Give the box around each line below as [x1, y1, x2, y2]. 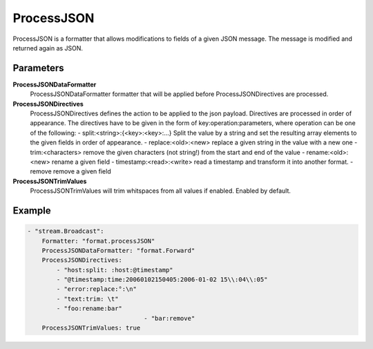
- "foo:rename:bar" [56, 305, 122, 312]
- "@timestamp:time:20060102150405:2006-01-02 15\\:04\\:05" [56, 276, 268, 283]
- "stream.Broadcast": [27, 227, 104, 235]
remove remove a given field [30, 167, 111, 176]
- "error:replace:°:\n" [56, 285, 137, 293]
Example [12, 205, 51, 216]
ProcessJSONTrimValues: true [41, 324, 141, 332]
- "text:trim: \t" [56, 294, 119, 303]
